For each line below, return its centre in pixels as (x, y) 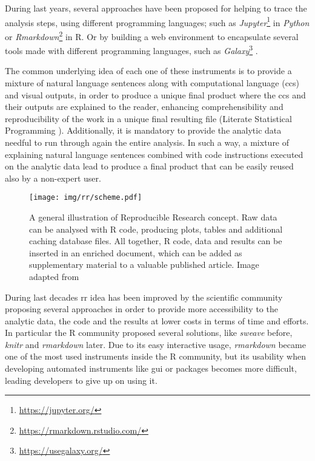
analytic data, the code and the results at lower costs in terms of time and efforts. (157, 320)
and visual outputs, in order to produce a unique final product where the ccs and (155, 94)
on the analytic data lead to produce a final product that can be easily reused (149, 166)
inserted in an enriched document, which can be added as (136, 252)
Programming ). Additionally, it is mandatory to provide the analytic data (143, 130)
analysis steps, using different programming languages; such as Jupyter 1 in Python (157, 21)
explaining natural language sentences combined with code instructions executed (154, 154)
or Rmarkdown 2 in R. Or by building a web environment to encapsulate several (152, 35)
